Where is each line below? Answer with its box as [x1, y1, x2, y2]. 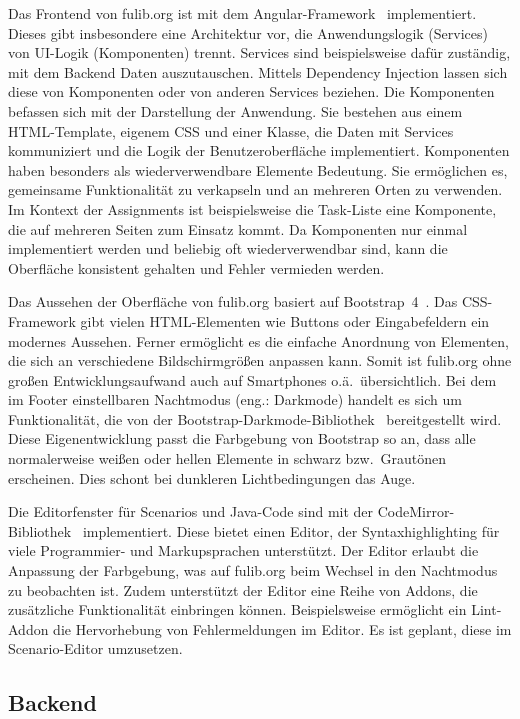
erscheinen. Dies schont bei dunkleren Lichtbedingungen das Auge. [8, 467, 416, 488]
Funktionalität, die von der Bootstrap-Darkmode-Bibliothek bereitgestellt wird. [8, 408, 502, 429]
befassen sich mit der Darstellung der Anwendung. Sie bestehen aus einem [8, 100, 463, 121]
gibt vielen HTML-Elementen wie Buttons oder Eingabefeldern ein [80, 310, 490, 331]
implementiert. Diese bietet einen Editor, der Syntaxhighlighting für [82, 520, 500, 541]
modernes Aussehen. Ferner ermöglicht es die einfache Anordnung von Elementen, [8, 330, 509, 351]
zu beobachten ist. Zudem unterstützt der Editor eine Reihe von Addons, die [8, 579, 478, 600]
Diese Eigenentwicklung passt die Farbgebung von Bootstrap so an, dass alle [8, 428, 476, 449]
